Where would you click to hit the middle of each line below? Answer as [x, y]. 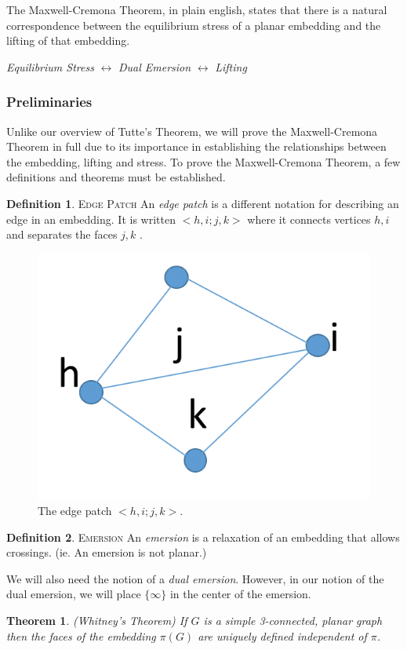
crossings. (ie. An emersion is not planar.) [107, 552]
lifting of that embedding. [68, 40]
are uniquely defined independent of [282, 635]
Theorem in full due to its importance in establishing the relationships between [196, 146]
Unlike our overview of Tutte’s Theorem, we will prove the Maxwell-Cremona [192, 131]
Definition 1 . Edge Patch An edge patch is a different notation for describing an [203, 203]
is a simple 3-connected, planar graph [293, 621]
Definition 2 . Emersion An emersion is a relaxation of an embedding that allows [203, 537]
